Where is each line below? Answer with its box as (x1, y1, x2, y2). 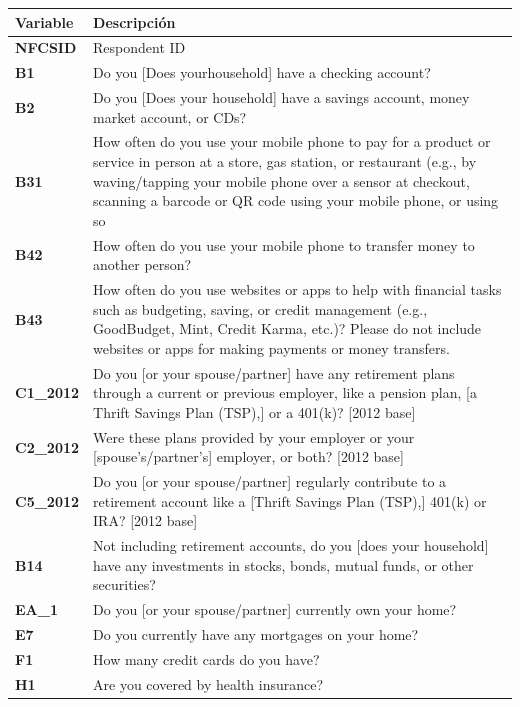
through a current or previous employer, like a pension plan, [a (93, 382, 477, 403)
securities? (93, 574, 156, 595)
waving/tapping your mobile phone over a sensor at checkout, (93, 170, 470, 191)
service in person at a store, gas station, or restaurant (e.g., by (93, 151, 477, 172)
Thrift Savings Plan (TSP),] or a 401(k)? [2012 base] (93, 401, 416, 422)
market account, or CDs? (93, 106, 247, 127)
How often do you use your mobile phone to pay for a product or (93, 131, 491, 152)
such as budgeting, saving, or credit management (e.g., (93, 298, 428, 319)
